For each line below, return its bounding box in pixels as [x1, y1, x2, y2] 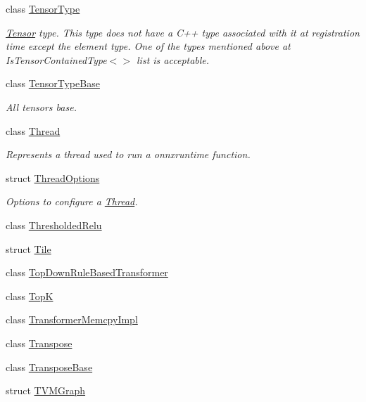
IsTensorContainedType [6, 52, 107, 67]
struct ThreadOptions [6, 170, 100, 185]
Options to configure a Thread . [6, 194, 138, 209]
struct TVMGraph [6, 383, 86, 398]
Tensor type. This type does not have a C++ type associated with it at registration [6, 25, 360, 39]
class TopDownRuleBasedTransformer [6, 265, 168, 280]
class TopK [6, 288, 53, 303]
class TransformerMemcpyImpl [6, 312, 138, 327]
